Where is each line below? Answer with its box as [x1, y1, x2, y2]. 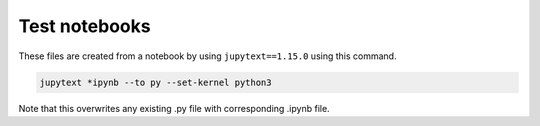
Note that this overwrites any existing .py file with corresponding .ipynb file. [18, 102, 330, 114]
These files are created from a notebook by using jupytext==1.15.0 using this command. [18, 50, 397, 62]
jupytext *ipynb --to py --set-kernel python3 [39, 76, 272, 88]
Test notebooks [18, 15, 151, 37]
